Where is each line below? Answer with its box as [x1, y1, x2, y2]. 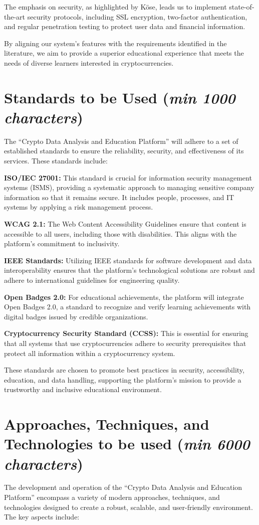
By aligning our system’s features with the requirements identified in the [4, 38, 227, 48]
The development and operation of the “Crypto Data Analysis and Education [4, 482, 242, 492]
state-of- [229, 2, 254, 12]
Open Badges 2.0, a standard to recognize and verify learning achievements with [4, 301, 251, 312]
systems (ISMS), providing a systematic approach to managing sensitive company [4, 182, 254, 193]
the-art [4, 11, 26, 22]
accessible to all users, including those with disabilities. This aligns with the [4, 228, 237, 239]
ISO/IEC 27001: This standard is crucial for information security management [4, 172, 252, 183]
